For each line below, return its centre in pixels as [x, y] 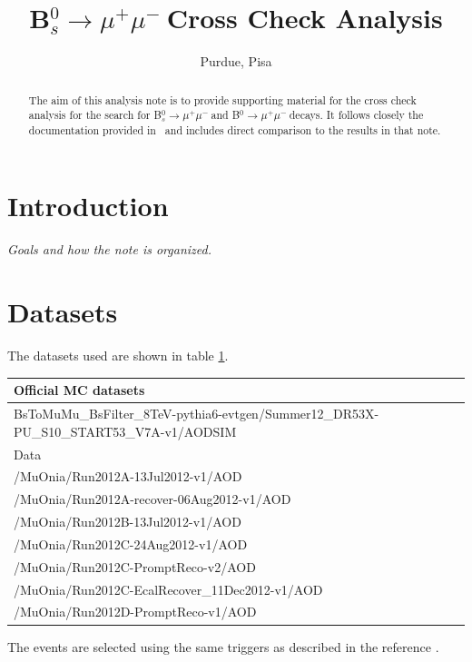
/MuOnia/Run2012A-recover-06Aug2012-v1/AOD [152, 499]
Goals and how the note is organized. [109, 249]
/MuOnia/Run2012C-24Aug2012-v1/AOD [131, 543]
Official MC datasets [79, 390]
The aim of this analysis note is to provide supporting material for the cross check [222, 99]
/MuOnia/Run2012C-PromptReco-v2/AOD [135, 566]
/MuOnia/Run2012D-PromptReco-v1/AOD [135, 612]
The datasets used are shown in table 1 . [118, 356]
